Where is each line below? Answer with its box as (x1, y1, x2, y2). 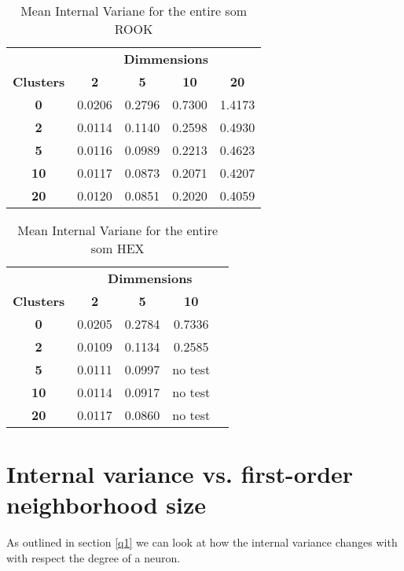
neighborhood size (6, 488, 207, 521)
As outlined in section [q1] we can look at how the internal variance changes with (6, 534, 398, 551)
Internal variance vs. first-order (6, 458, 354, 490)
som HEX (90, 239, 145, 257)
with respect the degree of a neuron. (6, 549, 181, 565)
